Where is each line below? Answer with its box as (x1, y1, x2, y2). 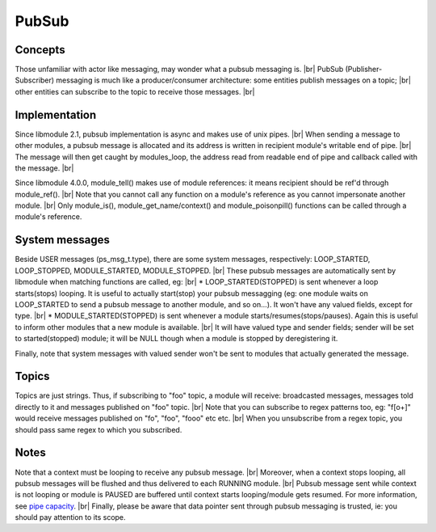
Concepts (15, 43, 65, 57)
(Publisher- (345, 65, 383, 74)
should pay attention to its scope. (15, 513, 126, 522)
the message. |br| (15, 163, 74, 173)
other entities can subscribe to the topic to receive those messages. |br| (15, 87, 255, 96)
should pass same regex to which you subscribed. (15, 424, 182, 434)
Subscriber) (15, 75, 55, 85)
